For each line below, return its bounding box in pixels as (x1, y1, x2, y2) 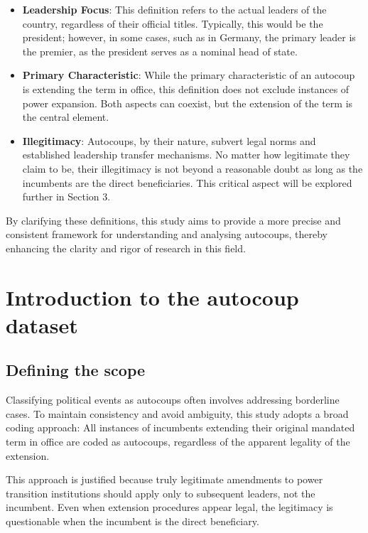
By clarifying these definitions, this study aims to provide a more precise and (6, 212, 341, 227)
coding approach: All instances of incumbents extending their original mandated (6, 420, 355, 435)
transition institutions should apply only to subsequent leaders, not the (6, 485, 315, 500)
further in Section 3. (22, 189, 111, 204)
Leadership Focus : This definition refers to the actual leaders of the (22, 2, 327, 16)
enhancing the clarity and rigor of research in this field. (6, 240, 246, 255)
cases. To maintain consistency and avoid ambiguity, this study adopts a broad (6, 406, 349, 421)
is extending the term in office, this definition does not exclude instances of (22, 81, 350, 96)
